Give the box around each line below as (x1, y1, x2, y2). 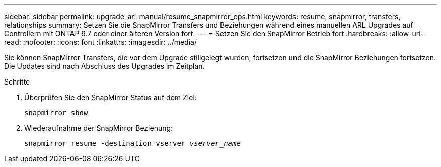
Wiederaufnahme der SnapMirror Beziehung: (24, 124, 173, 132)
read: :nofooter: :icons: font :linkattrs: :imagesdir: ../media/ (4, 38, 197, 46)
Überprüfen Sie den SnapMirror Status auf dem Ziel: (24, 93, 197, 102)
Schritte (4, 77, 30, 86)
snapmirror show (24, 109, 88, 117)
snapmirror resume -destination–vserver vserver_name (24, 139, 241, 147)
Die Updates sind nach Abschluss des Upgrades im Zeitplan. (4, 62, 205, 70)
